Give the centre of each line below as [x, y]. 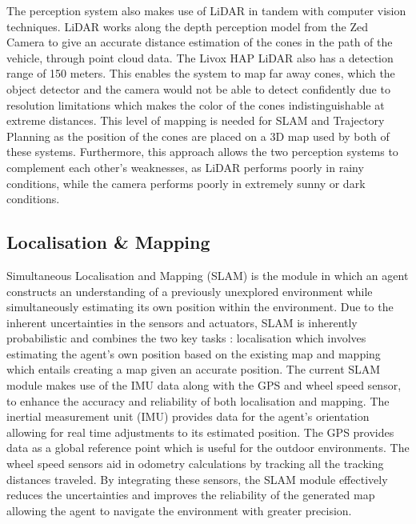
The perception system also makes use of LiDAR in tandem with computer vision [206, 10]
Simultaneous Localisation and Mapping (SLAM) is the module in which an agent [208, 275]
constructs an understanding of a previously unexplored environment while [190, 291]
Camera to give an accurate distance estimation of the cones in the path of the [200, 42]
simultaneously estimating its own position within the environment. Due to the [200, 307]
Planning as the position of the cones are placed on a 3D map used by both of [198, 136]
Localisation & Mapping [108, 242]
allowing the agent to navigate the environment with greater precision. [179, 510]
